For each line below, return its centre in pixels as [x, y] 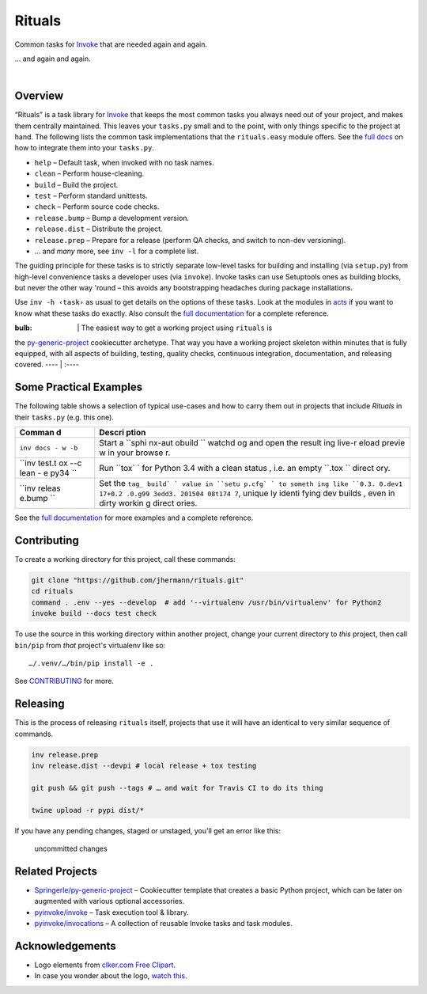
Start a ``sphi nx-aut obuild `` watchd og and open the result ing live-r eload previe [252, 443]
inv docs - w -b [49, 448]
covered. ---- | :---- [47, 365]
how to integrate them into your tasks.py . [84, 148]
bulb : [23, 328]
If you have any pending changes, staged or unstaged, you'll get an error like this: [147, 830]
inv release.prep [65, 755]
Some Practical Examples [78, 387]
